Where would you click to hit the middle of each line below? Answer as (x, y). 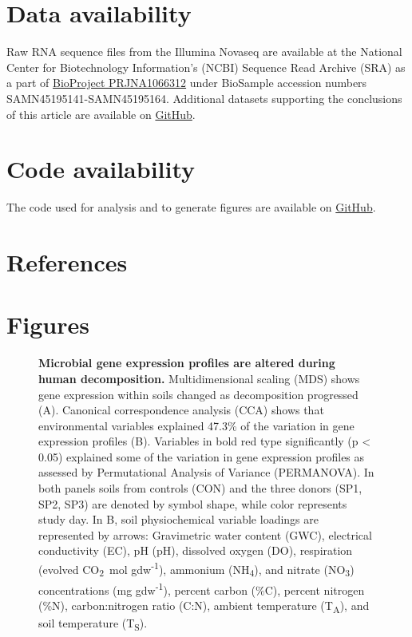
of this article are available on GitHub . (101, 114)
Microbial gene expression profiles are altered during (187, 363)
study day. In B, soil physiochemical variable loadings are (178, 519)
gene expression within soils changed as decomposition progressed (198, 394)
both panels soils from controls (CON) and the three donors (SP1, (200, 488)
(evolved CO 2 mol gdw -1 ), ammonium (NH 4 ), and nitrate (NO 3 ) (196, 569)
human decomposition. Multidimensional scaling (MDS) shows (199, 378)
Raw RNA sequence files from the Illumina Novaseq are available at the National (204, 51)
